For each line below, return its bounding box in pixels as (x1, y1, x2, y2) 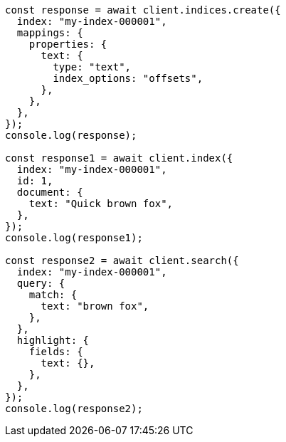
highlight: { (16, 335, 90, 346)
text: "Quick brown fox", (28, 198, 174, 209)
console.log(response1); (5, 232, 143, 243)
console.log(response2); (5, 403, 143, 414)
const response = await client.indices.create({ (5, 4, 281, 16)
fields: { (28, 346, 83, 357)
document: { (16, 186, 83, 198)
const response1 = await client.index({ (5, 152, 233, 164)
